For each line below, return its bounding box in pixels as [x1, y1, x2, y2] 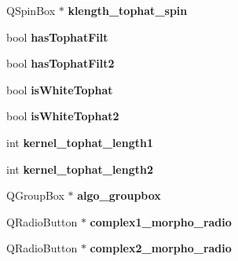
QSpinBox [6, 2, 56, 18]
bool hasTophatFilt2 [6, 55, 115, 72]
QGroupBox [6, 187, 64, 204]
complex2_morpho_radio [90, 240, 232, 256]
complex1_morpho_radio [90, 213, 232, 230]
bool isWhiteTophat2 [6, 108, 119, 124]
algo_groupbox [77, 187, 161, 204]
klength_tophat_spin [68, 2, 188, 18]
